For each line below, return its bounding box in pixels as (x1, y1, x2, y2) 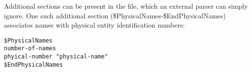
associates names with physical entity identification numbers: (4, 20, 185, 30)
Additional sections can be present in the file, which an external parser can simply (4, 1, 248, 11)
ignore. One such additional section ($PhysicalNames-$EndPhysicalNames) (4, 10, 226, 20)
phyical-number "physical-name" (4, 53, 108, 60)
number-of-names (4, 45, 56, 52)
